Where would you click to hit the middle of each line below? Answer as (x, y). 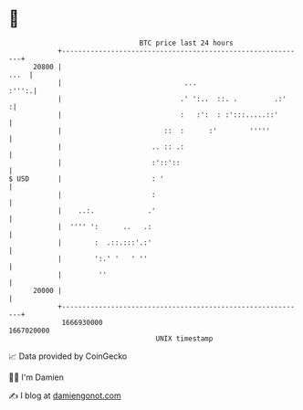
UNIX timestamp (184, 338)
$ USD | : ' (87, 179)
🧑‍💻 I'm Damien (37, 377)
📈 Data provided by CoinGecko (68, 356)
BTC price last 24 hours (186, 43)
